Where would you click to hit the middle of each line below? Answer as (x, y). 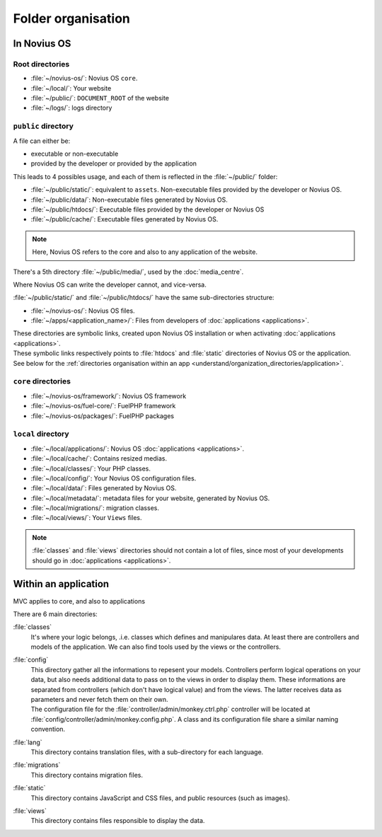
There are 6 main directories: (56, 614)
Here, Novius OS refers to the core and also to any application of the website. (145, 252)
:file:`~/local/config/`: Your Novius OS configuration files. (114, 478)
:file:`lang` (28, 742)
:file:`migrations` (37, 765)
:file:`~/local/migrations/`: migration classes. (95, 508)
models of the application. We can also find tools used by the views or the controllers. (156, 647)
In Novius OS (42, 44)
